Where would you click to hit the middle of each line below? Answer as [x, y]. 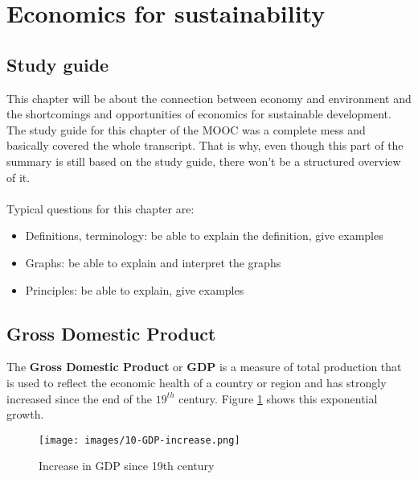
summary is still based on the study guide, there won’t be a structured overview [204, 161]
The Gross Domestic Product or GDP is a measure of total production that [204, 367]
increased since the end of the [80, 398]
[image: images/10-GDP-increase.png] [139, 440]
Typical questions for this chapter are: [100, 208]
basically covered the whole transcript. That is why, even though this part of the [205, 145]
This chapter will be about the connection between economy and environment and [209, 98]
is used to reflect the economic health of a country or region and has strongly [197, 382]
